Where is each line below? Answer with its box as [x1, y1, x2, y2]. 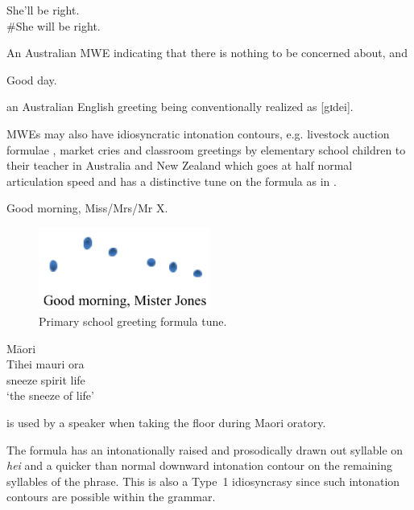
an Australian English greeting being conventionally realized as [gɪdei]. [6, 98, 354, 115]
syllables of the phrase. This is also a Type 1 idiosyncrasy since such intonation [6, 472, 400, 489]
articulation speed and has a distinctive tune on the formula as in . [6, 172, 337, 189]
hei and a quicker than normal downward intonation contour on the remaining [6, 457, 392, 474]
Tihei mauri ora [6, 356, 85, 372]
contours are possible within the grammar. [6, 488, 216, 505]
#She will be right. [6, 17, 101, 34]
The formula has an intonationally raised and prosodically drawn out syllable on [6, 441, 404, 458]
